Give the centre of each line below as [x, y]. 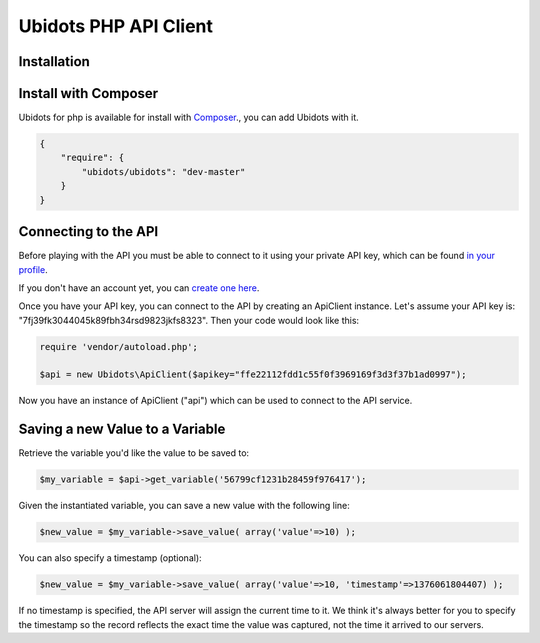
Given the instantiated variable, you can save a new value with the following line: [184, 506]
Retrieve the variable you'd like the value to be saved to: [134, 453]
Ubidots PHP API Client [116, 26]
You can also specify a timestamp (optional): [110, 558]
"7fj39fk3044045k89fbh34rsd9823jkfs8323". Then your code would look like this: [189, 320]
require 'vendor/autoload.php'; [119, 346]
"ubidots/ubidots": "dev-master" [163, 171]
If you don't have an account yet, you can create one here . [139, 287]
